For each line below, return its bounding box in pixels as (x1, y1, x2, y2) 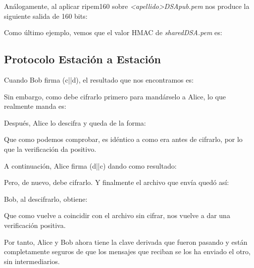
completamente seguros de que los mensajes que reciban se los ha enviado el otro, (4, 246, 251, 257)
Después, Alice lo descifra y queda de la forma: (4, 117, 146, 128)
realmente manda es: (4, 101, 66, 111)
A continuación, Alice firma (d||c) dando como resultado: (4, 160, 177, 171)
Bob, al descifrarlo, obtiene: (4, 193, 88, 204)
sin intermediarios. (4, 256, 60, 266)
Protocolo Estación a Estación (4, 51, 161, 67)
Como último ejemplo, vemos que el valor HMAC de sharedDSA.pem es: (4, 27, 222, 38)
